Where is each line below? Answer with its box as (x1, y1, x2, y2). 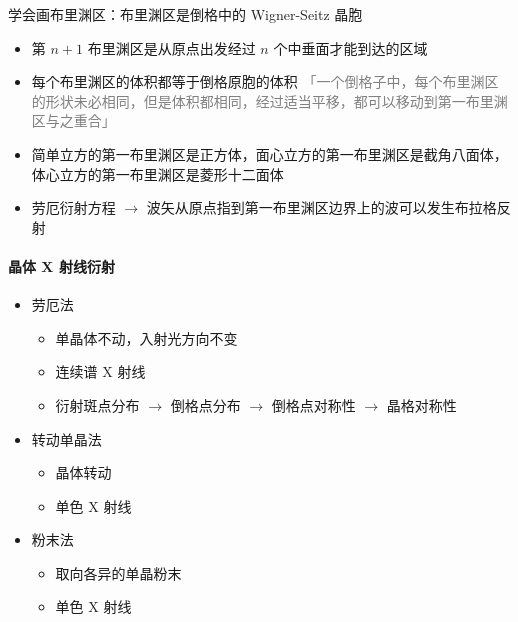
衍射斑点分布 (55, 394, 140, 415)
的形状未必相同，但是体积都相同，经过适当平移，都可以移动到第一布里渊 (31, 90, 508, 111)
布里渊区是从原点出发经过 (87, 37, 256, 58)
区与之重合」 (31, 110, 116, 131)
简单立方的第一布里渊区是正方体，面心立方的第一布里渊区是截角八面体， (31, 143, 508, 164)
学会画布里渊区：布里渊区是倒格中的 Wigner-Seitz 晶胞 (8, 4, 363, 24)
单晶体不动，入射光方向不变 (55, 327, 238, 348)
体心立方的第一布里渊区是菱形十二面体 (31, 163, 284, 184)
